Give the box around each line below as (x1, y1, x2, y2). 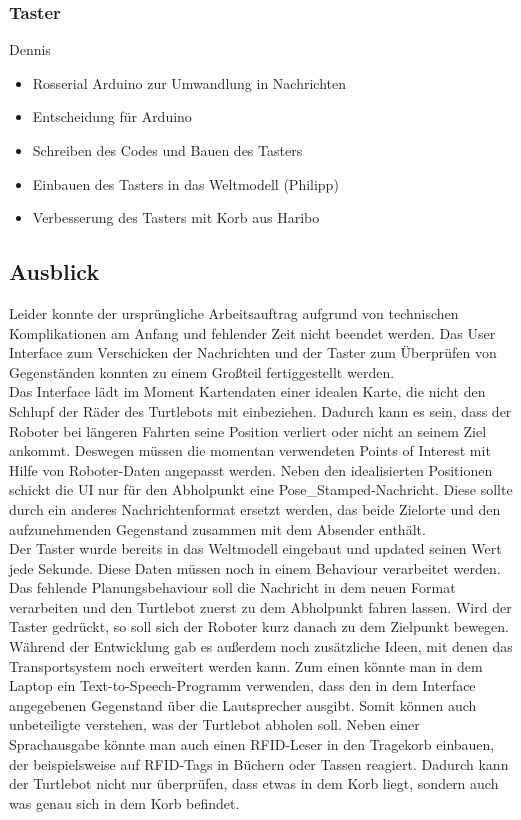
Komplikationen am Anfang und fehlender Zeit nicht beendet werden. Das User (9, 322, 496, 343)
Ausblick (9, 256, 100, 287)
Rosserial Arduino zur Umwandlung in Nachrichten (32, 72, 346, 93)
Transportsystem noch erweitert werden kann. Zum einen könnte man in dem (9, 655, 483, 676)
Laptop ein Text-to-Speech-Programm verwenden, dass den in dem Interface (9, 675, 476, 696)
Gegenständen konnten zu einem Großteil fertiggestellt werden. (9, 361, 395, 382)
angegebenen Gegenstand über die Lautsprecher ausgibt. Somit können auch (9, 694, 477, 715)
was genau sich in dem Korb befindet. (9, 792, 240, 813)
